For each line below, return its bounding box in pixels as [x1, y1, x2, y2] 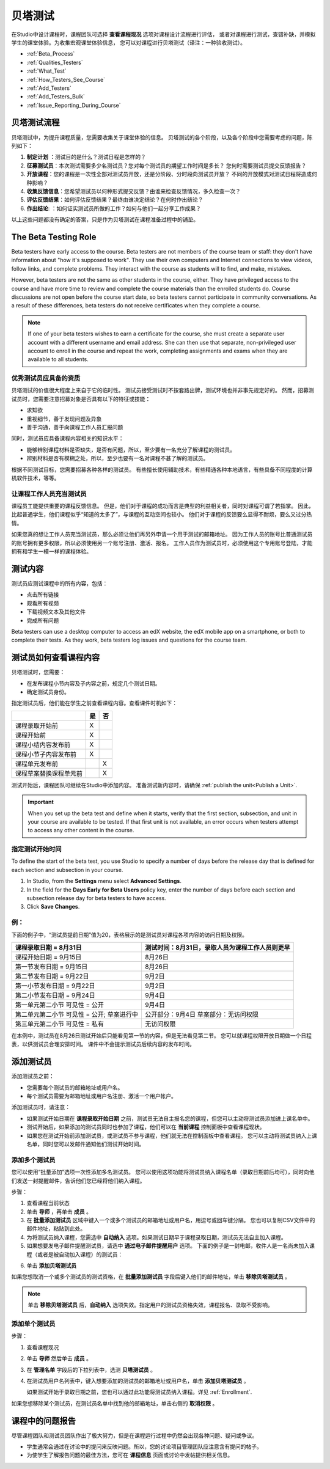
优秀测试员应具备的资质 [11, 374, 81, 383]
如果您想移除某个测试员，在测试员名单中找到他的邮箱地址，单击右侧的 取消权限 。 [11, 1399, 218, 1407]
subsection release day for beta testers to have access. [26, 895, 166, 902]
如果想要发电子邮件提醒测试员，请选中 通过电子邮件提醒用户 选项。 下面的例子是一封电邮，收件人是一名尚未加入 [26, 1242, 310, 1250]
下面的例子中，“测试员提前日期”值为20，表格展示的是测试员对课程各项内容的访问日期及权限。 [11, 931, 248, 938]
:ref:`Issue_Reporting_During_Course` [26, 101, 122, 109]
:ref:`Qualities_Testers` [26, 59, 83, 66]
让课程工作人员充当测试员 [11, 489, 87, 498]
